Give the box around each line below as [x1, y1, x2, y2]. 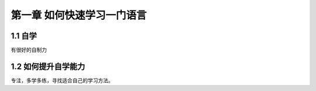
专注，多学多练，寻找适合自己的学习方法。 [11, 76, 114, 84]
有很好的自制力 [11, 47, 47, 54]
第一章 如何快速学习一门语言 [11, 9, 147, 22]
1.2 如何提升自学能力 [11, 61, 85, 71]
